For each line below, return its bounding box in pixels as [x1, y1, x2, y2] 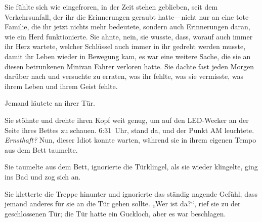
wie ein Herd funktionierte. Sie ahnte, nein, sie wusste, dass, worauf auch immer [5, 31, 253, 41]
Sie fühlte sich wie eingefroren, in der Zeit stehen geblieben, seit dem [5, 2, 218, 12]
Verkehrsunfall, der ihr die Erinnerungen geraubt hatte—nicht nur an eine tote [5, 11, 249, 22]
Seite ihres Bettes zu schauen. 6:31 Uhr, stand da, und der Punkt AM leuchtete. [5, 124, 254, 135]
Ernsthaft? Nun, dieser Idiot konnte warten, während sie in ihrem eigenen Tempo [5, 135, 256, 145]
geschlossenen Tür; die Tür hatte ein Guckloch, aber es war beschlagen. [5, 208, 226, 218]
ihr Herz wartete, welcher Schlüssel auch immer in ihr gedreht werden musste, [5, 41, 246, 52]
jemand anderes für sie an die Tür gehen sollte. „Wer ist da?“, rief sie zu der [5, 198, 241, 209]
